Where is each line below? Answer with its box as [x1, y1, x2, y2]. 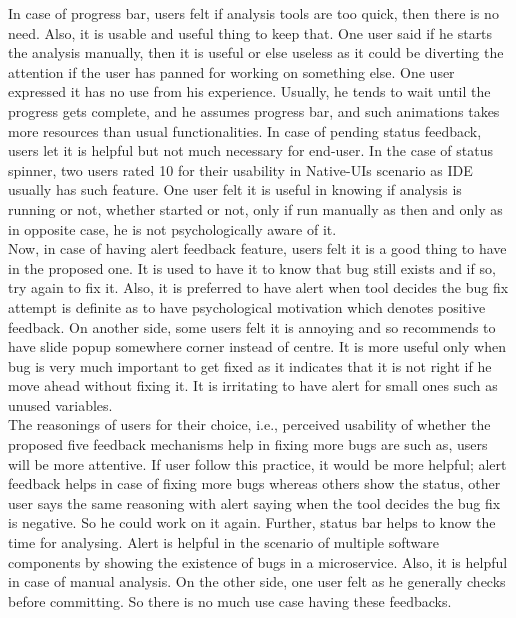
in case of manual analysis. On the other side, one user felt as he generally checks [8, 571, 506, 592]
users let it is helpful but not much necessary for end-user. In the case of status [8, 140, 493, 161]
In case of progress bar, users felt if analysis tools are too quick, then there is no [8, 3, 499, 23]
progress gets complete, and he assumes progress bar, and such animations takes [8, 100, 500, 121]
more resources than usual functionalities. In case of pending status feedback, [8, 120, 482, 141]
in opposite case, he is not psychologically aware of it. [8, 218, 337, 239]
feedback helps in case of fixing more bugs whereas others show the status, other [8, 473, 501, 494]
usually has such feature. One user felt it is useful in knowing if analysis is [8, 179, 462, 200]
